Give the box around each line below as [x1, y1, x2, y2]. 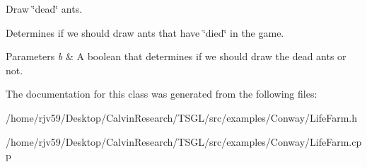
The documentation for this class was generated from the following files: [6, 86, 318, 101]
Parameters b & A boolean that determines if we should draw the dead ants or [6, 49, 346, 64]
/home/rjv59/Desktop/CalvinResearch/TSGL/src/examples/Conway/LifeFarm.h [6, 110, 357, 125]
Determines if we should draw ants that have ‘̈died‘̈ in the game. [6, 25, 284, 40]
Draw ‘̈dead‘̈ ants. [6, 1, 83, 16]
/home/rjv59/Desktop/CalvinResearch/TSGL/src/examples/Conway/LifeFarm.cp [6, 134, 362, 149]
